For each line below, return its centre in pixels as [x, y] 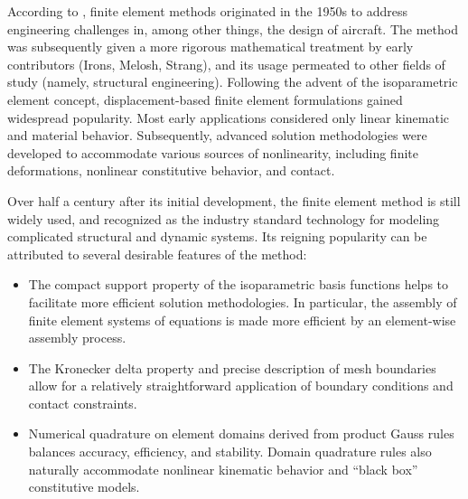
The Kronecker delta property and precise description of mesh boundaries [232, 367]
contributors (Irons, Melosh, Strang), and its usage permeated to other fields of [226, 64]
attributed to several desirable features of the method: [157, 254]
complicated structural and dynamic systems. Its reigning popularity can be [217, 236]
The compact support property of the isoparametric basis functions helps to [239, 284]
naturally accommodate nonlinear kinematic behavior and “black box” [223, 469]
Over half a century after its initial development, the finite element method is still [234, 200]
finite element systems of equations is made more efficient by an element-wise [242, 320]
